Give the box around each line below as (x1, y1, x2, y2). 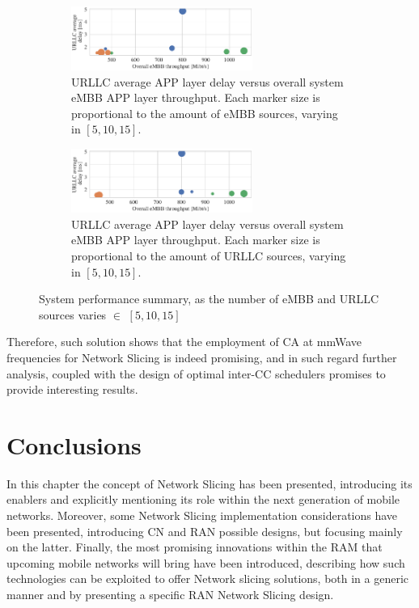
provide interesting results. (6, 381, 138, 398)
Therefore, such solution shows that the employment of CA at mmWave (6, 333, 362, 350)
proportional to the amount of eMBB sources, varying (71, 104, 338, 121)
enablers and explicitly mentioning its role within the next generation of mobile (6, 491, 400, 508)
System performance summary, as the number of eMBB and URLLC (39, 290, 379, 307)
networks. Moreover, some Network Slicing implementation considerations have (6, 507, 398, 524)
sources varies (39, 306, 107, 323)
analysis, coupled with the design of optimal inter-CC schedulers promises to (6, 365, 386, 382)
